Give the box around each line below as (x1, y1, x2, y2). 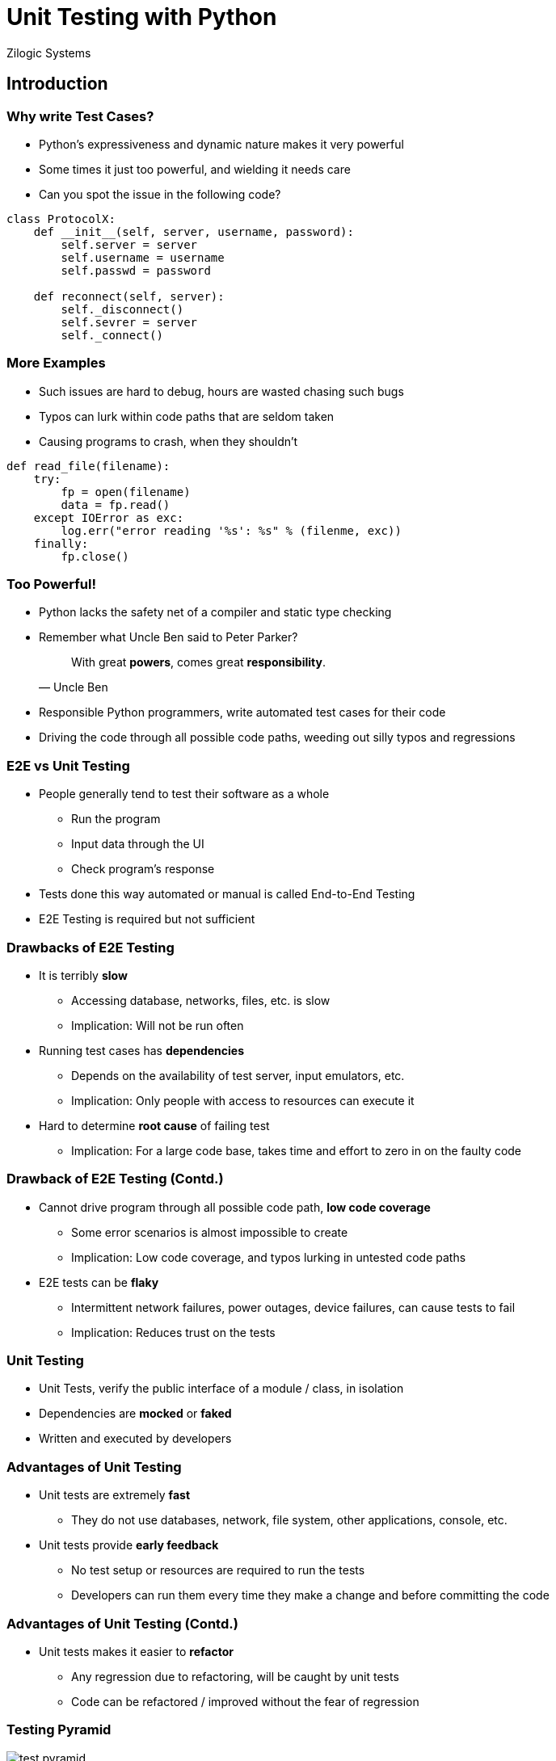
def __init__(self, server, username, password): (33, 225, 354, 238)
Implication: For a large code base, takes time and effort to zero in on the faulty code (71, 1143, 522, 1158)
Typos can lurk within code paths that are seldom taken (39, 409, 335, 423)
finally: (33, 536, 89, 550)
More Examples (6, 355, 106, 372)
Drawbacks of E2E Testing (6, 939, 175, 956)
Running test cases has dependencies (39, 1043, 245, 1057)
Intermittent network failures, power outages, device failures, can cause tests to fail (71, 1300, 516, 1314)
